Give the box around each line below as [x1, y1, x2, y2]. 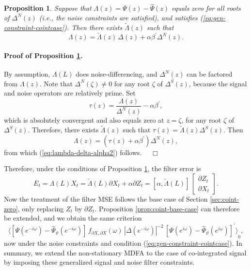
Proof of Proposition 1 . [4, 50, 83, 61]
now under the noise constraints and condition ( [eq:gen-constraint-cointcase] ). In [4, 238, 243, 248]
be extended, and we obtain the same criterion [4, 213, 142, 223]
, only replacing [17, 203, 64, 213]
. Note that [39, 78, 73, 88]
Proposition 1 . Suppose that [4, 3, 92, 13]
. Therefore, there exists [28, 125, 99, 135]
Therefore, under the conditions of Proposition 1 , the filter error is [4, 163, 201, 174]
